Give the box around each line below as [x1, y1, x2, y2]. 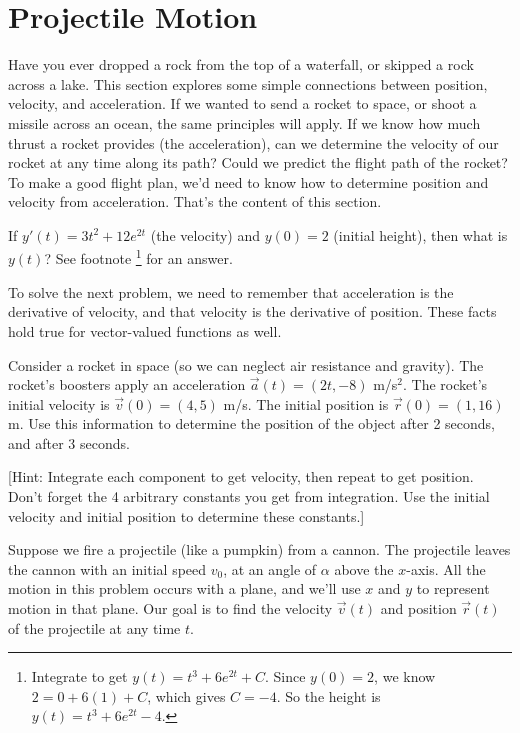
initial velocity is [8, 393, 110, 414]
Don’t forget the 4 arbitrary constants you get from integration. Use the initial [8, 486, 490, 507]
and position [380, 598, 457, 619]
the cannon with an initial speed [8, 558, 207, 579]
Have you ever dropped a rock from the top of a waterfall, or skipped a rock [8, 54, 474, 75]
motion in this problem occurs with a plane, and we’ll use [8, 578, 361, 599]
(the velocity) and [150, 224, 261, 245]
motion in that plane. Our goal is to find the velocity [8, 598, 333, 619]
